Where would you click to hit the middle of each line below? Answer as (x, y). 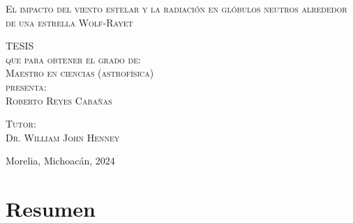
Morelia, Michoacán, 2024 (60, 161)
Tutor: (21, 124)
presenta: (26, 86)
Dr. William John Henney (63, 137)
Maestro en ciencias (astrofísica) (80, 73)
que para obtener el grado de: (73, 59)
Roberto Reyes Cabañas (59, 100)
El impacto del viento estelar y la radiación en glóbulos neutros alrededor (176, 8)
